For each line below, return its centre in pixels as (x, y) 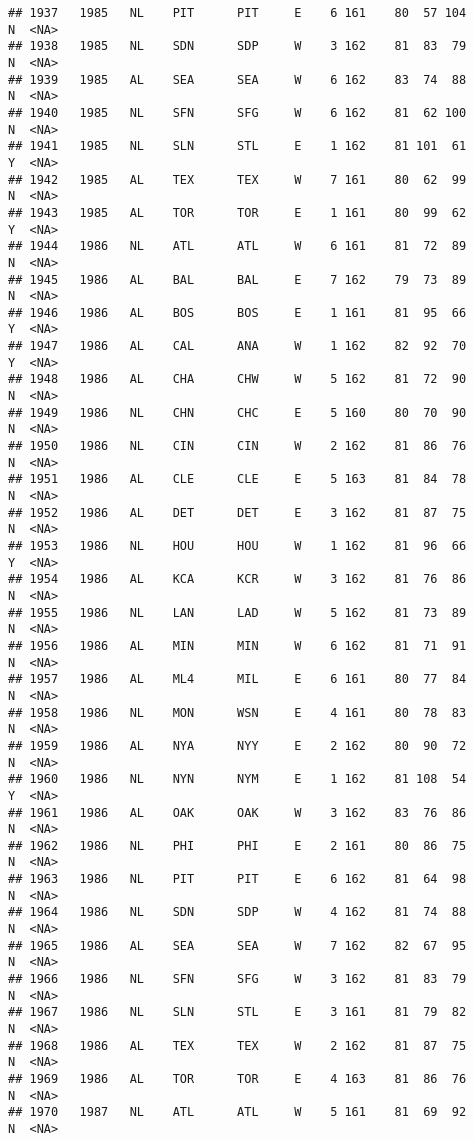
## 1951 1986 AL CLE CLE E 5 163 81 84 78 (237, 479)
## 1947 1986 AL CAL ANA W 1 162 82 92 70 (237, 346)
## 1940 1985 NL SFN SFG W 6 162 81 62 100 (237, 112)
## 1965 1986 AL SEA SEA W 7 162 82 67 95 (237, 945)
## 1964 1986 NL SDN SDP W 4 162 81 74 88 (237, 912)
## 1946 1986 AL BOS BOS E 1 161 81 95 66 (237, 312)
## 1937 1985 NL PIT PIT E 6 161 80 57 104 (237, 13)
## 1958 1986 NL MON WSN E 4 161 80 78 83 (237, 712)
